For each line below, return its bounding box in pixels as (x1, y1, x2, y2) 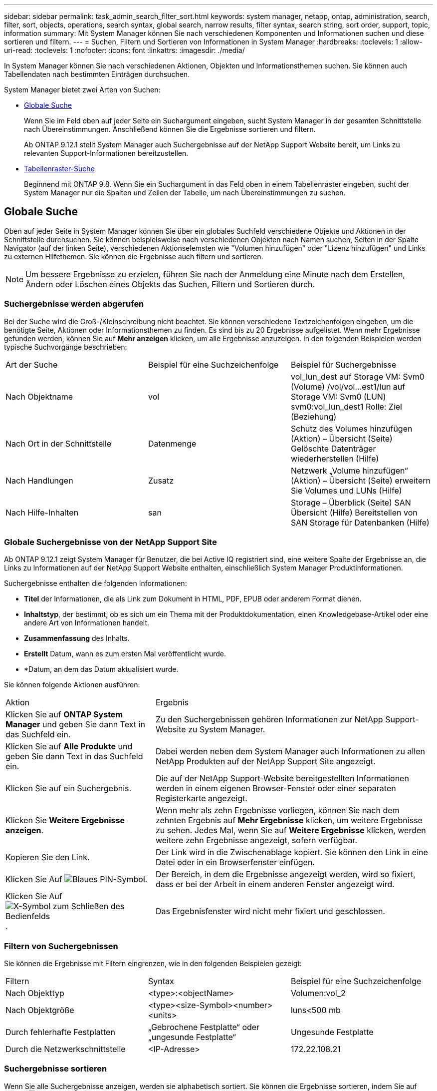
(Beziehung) (290, 411, 337, 422)
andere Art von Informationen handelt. (24, 618, 150, 627)
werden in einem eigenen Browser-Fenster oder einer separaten (155, 783, 396, 794)
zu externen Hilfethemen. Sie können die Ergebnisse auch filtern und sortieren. (4, 252, 263, 261)
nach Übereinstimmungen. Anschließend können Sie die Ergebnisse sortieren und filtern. (24, 125, 316, 133)
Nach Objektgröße (5, 1005, 74, 1016)
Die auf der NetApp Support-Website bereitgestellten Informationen (155, 773, 409, 784)
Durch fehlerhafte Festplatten (5, 1027, 115, 1038)
